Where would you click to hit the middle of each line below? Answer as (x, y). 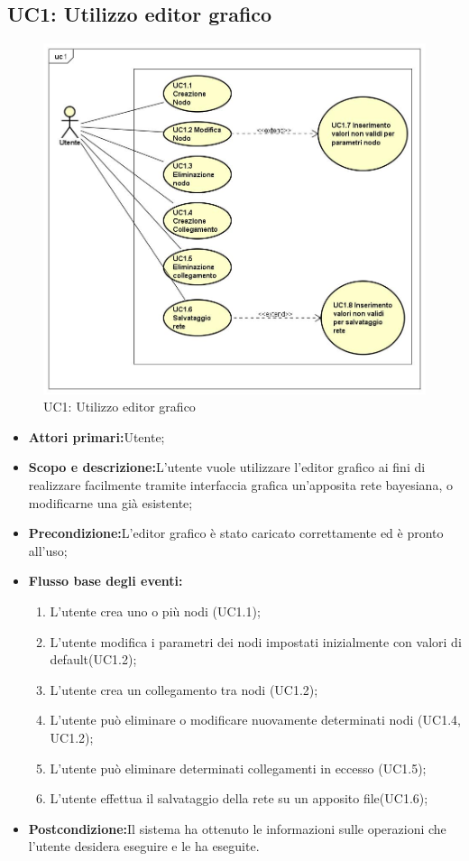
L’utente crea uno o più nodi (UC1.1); (155, 611)
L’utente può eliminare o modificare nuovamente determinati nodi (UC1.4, (255, 720)
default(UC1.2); (93, 659)
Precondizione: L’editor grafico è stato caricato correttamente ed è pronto (236, 533)
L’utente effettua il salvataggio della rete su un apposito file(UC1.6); (239, 798)
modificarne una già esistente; (110, 502)
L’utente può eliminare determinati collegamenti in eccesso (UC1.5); (238, 768)
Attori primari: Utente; (97, 436)
